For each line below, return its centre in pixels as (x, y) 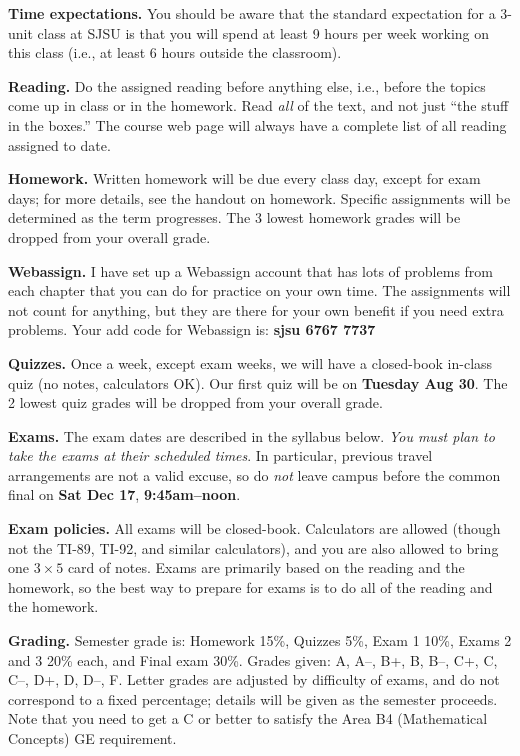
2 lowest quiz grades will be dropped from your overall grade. (195, 402)
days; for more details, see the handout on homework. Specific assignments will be (259, 197)
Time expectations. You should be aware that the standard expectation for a (252, 13)
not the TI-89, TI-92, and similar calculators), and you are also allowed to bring (253, 547)
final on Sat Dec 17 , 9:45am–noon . (124, 494)
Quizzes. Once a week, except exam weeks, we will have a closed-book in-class (250, 362)
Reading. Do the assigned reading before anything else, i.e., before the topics (247, 85)
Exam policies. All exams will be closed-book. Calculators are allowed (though (254, 528)
